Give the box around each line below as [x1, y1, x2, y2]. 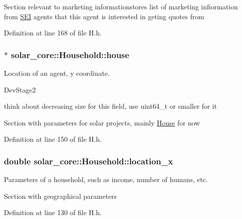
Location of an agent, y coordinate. [4, 68, 110, 78]
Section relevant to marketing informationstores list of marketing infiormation [4, 1, 238, 11]
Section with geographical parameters [4, 190, 117, 201]
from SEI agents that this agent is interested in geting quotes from [4, 11, 204, 21]
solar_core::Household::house [11, 48, 130, 61]
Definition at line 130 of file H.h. [4, 207, 102, 218]
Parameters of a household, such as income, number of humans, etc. [4, 174, 208, 185]
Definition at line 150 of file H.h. [4, 134, 102, 144]
